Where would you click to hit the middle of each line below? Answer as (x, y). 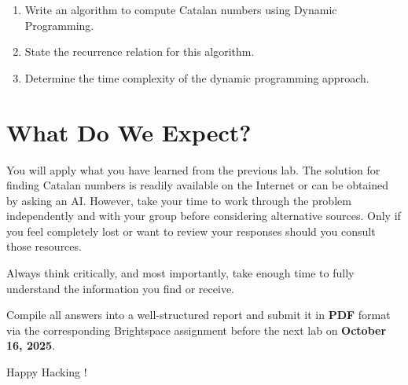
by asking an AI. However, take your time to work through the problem (179, 200)
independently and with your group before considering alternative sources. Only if (204, 216)
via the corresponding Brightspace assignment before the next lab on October (197, 330)
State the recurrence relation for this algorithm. (140, 51)
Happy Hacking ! (47, 372)
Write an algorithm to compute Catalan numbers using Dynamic (181, 9)
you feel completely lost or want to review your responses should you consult (191, 231)
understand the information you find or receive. (120, 288)
